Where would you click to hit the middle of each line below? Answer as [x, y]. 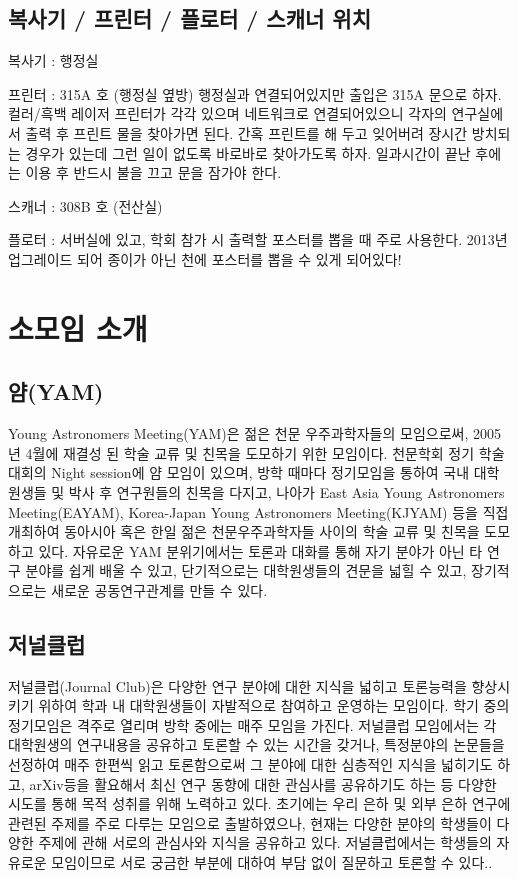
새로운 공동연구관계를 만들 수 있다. [159, 589]
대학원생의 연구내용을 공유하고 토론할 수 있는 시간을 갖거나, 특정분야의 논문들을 [256, 744]
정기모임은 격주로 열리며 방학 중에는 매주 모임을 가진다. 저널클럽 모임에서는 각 [252, 724]
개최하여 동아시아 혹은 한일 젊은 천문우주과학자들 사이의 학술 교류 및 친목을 [244, 531]
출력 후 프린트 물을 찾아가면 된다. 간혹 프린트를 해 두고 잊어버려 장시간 [246, 132]
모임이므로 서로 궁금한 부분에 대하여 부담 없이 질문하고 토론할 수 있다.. [272, 862]
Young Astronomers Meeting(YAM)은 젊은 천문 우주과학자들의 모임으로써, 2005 [254, 433]
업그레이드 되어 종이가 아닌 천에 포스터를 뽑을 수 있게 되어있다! [205, 258]
